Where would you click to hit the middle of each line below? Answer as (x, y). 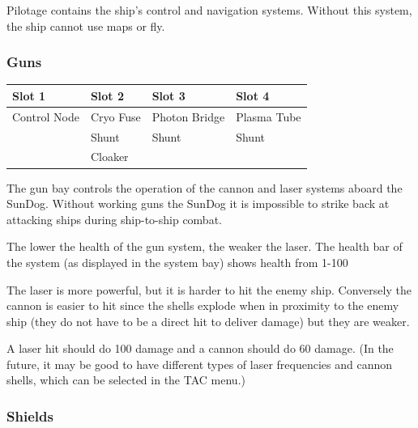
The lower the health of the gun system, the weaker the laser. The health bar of (205, 246)
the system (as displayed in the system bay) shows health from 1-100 (177, 262)
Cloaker (109, 157)
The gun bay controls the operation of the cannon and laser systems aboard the (205, 187)
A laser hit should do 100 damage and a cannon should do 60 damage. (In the (200, 348)
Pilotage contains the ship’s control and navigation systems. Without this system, (209, 10)
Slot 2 (107, 95)
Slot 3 (168, 95)
